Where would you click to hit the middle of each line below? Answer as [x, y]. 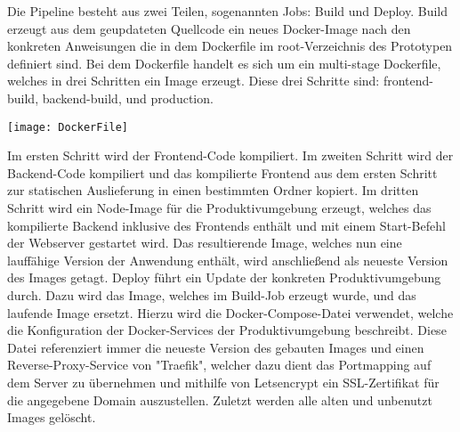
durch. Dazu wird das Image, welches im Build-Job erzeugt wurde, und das [212, 294]
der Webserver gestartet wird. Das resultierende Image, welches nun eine [205, 243]
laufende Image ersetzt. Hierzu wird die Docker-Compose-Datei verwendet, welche [230, 312]
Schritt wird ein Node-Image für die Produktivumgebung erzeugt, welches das [219, 208]
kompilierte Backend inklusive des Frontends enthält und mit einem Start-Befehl [226, 225]
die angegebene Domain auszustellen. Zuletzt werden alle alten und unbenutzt [220, 399]
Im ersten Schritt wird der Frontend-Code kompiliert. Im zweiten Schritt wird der [230, 155]
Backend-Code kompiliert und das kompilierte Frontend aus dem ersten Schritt [222, 172]
